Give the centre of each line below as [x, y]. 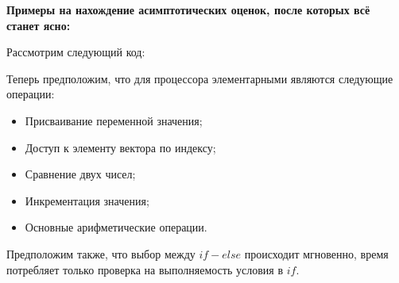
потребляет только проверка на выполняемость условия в [145, 269]
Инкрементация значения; [87, 200]
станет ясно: [39, 25]
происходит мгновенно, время [316, 253]
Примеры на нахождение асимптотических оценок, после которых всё [188, 10]
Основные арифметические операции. [116, 227]
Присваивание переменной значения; [114, 120]
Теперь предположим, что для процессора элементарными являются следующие [200, 78]
